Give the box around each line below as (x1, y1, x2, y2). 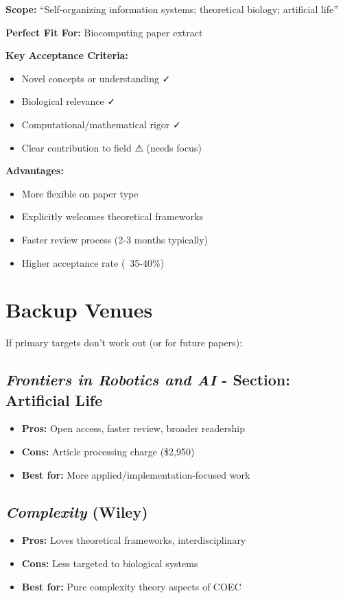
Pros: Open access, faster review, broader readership (21, 421, 246, 435)
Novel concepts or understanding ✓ (21, 71, 171, 85)
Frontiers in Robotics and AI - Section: (5, 369, 290, 390)
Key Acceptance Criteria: (5, 48, 128, 62)
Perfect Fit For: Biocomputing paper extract (5, 25, 203, 39)
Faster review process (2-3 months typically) (21, 232, 209, 246)
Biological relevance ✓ (21, 94, 116, 108)
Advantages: (5, 163, 64, 178)
